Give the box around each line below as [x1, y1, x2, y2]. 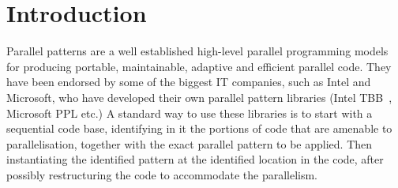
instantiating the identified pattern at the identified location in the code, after [6, 151, 384, 167]
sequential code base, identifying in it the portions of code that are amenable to [6, 120, 392, 137]
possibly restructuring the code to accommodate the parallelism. [6, 166, 318, 182]
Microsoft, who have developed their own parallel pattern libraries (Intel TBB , [6, 88, 392, 105]
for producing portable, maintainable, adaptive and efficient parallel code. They [6, 58, 392, 74]
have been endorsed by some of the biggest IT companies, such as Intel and [6, 73, 371, 90]
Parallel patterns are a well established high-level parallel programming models [6, 43, 389, 59]
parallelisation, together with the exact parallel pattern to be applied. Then [6, 135, 373, 152]
